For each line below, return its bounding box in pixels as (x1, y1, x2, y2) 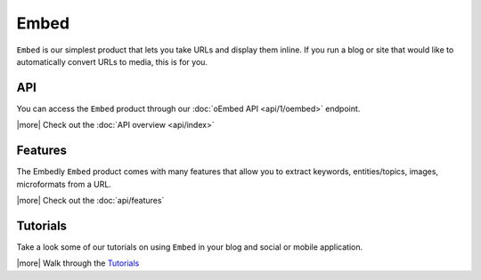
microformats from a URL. (16, 179, 111, 189)
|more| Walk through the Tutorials (16, 258, 140, 268)
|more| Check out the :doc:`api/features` (16, 195, 165, 205)
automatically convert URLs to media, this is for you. (16, 56, 208, 67)
